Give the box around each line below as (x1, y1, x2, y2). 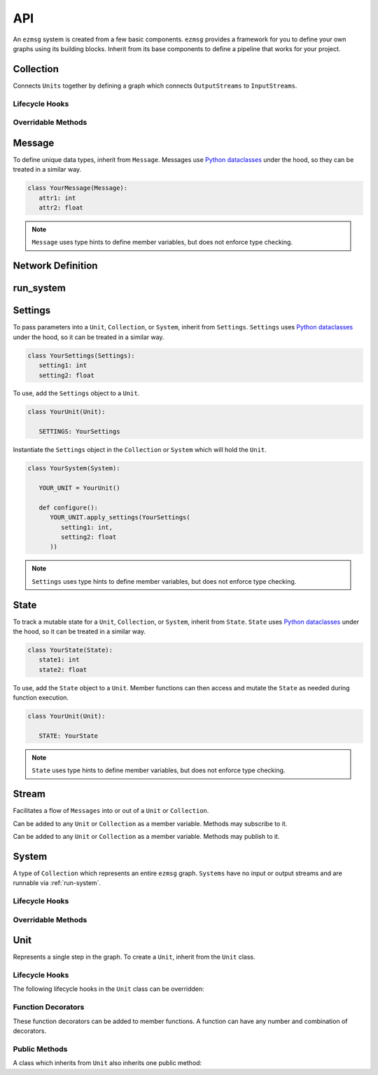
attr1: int (38, 193, 76, 202)
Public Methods (13, 1044, 68, 1054)
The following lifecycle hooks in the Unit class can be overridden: (13, 985, 204, 993)
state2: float (38, 666, 87, 673)
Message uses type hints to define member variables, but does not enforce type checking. (31, 238, 293, 247)
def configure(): (38, 503, 98, 512)
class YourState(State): (27, 646, 113, 654)
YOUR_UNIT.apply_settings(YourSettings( (50, 514, 190, 521)
